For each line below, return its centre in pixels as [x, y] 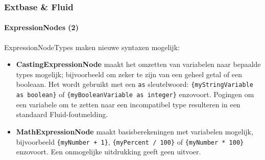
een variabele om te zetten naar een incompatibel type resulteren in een [128, 104]
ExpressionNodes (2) [41, 27]
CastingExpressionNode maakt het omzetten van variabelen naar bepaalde [138, 64]
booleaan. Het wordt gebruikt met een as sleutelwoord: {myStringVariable [135, 84]
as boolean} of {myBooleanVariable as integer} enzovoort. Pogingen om [135, 94]
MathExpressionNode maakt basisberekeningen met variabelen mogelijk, [135, 131]
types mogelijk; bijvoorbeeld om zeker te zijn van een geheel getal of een [129, 74]
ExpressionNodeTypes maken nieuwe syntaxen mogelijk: [92, 47]
